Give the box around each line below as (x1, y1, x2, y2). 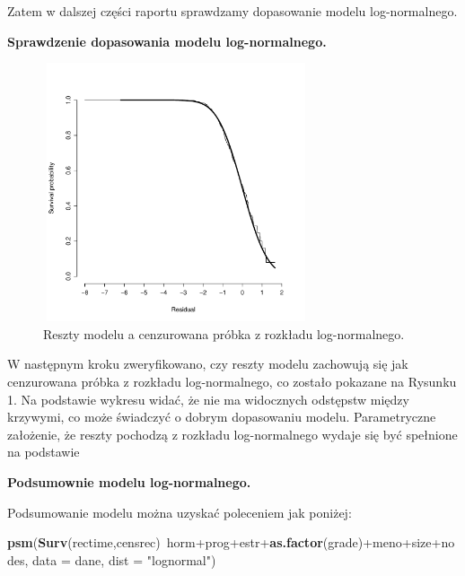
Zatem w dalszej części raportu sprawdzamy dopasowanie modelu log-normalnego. (7, 2, 458, 20)
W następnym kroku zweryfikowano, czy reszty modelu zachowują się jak (7, 354, 408, 373)
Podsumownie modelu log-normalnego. (7, 472, 251, 491)
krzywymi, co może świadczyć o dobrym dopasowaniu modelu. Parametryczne (7, 407, 436, 426)
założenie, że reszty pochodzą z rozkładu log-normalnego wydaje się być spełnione (7, 424, 458, 443)
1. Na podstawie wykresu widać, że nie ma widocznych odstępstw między (7, 389, 409, 408)
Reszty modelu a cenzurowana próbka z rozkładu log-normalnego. (43, 324, 405, 343)
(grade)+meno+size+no (322, 533, 455, 552)
